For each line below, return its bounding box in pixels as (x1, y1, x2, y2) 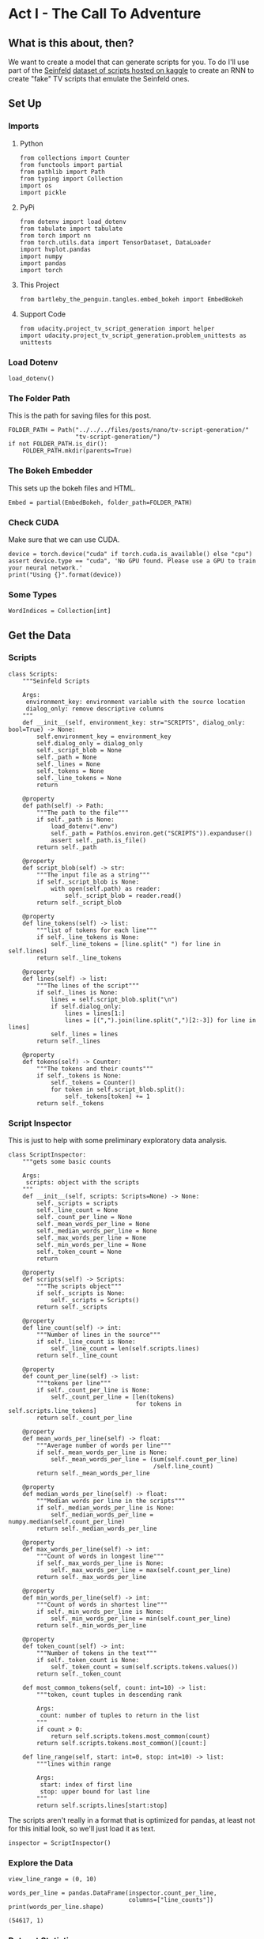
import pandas (19, 259, 66, 267)
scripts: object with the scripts (25, 1179, 140, 1187)
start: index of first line (40, 1781, 133, 1789)
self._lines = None (36, 760, 101, 768)
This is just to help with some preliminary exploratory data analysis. (8, 1136, 228, 1146)
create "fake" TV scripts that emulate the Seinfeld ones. (8, 74, 190, 83)
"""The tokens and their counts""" (36, 1065, 154, 1073)
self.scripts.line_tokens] (8, 1407, 97, 1415)
